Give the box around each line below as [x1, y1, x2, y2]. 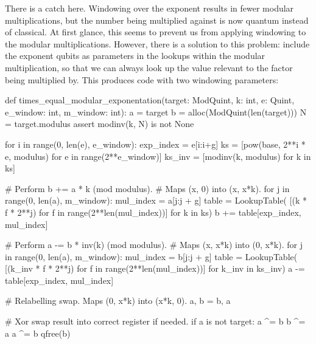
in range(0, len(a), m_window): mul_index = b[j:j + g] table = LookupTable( [5, 250, 298, 263]
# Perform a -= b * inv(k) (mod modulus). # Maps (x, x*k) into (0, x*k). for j [5, 238, 303, 251]
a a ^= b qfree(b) [5, 326, 71, 339]
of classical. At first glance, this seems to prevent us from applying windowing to [5, 26, 306, 38]
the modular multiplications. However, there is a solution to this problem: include [5, 37, 310, 50]
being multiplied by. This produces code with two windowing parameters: [5, 73, 279, 86]
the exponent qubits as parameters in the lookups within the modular [5, 49, 265, 62]
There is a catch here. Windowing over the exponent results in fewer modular [5, 2, 294, 14]
